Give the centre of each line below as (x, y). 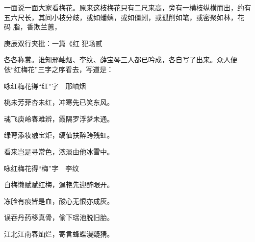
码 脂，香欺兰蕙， (33, 27)
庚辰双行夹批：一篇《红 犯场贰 (53, 43)
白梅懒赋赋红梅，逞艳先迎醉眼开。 (59, 184)
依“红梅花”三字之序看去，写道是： (59, 69)
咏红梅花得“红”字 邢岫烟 (45, 85)
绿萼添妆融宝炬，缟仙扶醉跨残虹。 (59, 135)
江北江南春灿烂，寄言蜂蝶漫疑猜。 (59, 233)
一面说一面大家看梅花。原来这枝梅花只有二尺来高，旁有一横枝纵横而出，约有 (127, 7)
